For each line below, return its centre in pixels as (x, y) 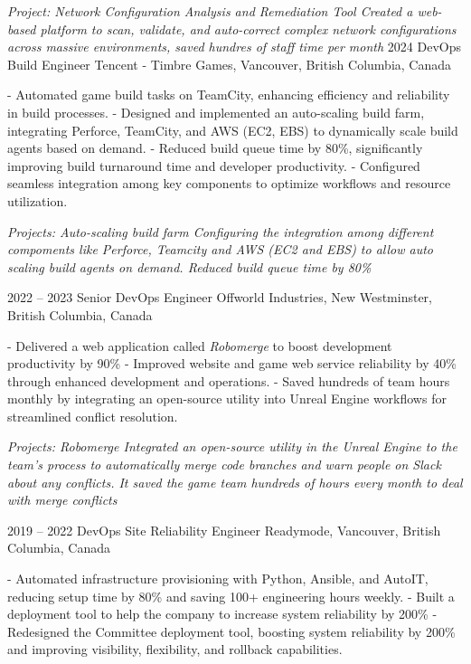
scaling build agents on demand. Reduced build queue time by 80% (189, 266)
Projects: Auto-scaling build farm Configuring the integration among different (221, 231)
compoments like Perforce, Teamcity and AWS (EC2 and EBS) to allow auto (221, 249)
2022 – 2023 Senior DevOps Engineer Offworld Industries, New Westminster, (220, 297)
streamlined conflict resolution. (93, 416)
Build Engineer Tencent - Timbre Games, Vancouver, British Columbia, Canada (230, 64)
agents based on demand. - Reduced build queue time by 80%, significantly (215, 148)
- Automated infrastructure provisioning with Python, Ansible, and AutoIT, (218, 579)
